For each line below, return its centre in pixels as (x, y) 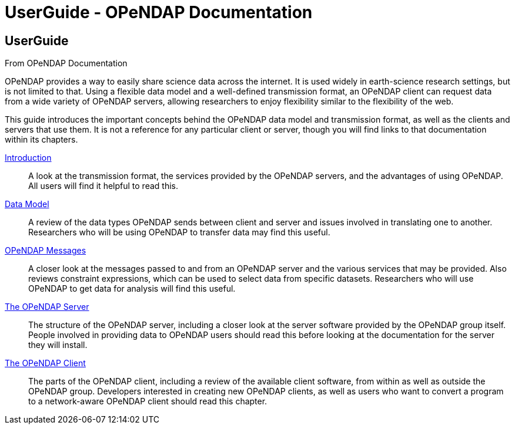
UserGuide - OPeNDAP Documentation (159, 12)
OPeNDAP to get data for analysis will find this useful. (132, 289)
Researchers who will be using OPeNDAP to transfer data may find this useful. (179, 232)
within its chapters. (41, 140)
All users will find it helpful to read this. (103, 186)
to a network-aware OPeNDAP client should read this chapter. (148, 401)
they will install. (58, 345)
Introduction (28, 158)
